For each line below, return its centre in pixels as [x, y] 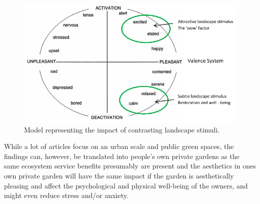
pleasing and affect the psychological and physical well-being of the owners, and [126, 185]
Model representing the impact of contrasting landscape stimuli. [122, 129]
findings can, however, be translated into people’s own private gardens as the [122, 156]
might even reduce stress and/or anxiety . [66, 195]
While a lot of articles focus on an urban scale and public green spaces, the [119, 146]
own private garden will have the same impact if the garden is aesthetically [119, 175]
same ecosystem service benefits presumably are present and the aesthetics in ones [130, 166]
